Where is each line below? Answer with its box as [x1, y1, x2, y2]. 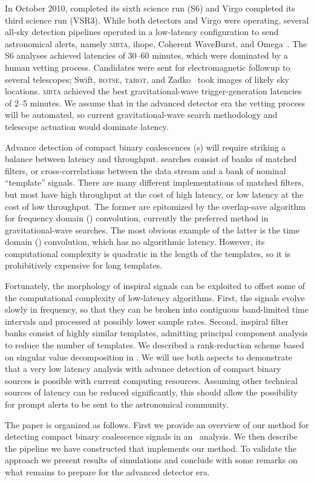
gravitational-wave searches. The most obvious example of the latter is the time [5, 223, 299, 236]
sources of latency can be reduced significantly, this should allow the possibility [5, 386, 298, 399]
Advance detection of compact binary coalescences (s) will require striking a [5, 140, 286, 153]
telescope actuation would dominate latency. [5, 120, 169, 132]
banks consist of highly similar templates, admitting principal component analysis [5, 327, 308, 339]
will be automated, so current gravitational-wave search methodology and [5, 108, 278, 121]
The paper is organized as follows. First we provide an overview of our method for [5, 418, 309, 431]
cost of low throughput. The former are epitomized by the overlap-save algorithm [5, 200, 306, 212]
